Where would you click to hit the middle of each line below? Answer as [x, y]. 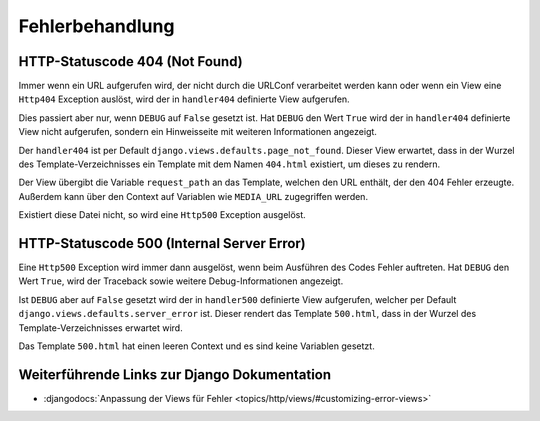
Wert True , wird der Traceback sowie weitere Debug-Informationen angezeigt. [181, 281]
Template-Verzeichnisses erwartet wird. [101, 327]
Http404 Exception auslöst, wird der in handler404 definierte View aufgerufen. [184, 99]
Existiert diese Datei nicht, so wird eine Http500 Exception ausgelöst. [162, 215]
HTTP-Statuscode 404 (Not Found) [131, 61]
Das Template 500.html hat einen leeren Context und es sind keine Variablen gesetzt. [196, 346]
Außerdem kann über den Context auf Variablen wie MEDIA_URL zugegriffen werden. [193, 196]
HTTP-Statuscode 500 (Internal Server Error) [162, 243]
